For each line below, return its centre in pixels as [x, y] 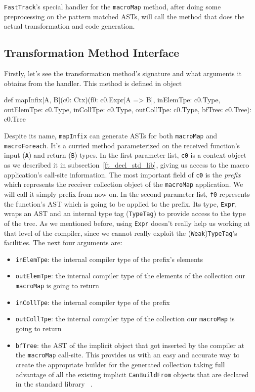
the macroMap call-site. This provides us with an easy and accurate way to [127, 355]
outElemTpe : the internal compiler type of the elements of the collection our [130, 276]
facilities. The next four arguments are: [63, 242]
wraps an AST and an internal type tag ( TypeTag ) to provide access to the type [125, 213]
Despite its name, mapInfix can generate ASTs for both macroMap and [111, 136]
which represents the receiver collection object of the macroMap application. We [124, 184]
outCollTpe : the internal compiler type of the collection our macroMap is [125, 319]
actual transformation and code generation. [69, 26]
